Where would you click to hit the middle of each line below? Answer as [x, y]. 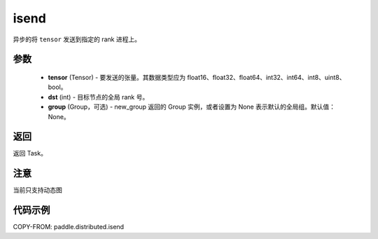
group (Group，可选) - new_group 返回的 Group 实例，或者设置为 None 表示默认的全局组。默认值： [192, 107]
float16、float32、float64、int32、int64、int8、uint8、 [266, 77]
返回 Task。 [30, 153]
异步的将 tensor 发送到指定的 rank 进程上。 [77, 39]
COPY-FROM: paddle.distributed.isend [69, 227]
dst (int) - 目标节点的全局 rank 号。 [98, 97]
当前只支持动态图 [37, 190]
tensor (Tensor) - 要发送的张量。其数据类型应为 [117, 77]
